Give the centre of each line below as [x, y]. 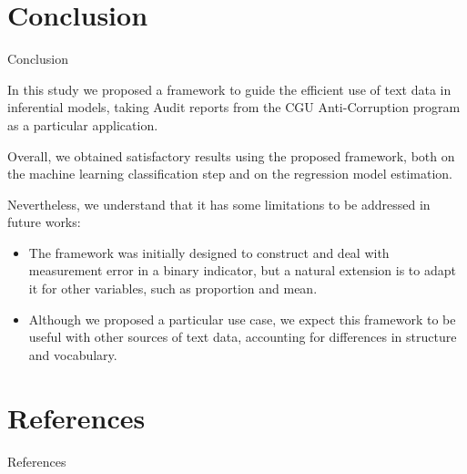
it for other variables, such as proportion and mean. [173, 289]
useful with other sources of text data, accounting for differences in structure [243, 337]
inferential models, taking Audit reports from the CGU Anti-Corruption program [234, 107]
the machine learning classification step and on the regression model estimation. [230, 174]
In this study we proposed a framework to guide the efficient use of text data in [229, 89]
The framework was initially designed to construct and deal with [209, 252]
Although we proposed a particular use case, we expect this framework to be [242, 319]
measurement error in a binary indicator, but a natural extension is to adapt [242, 270]
